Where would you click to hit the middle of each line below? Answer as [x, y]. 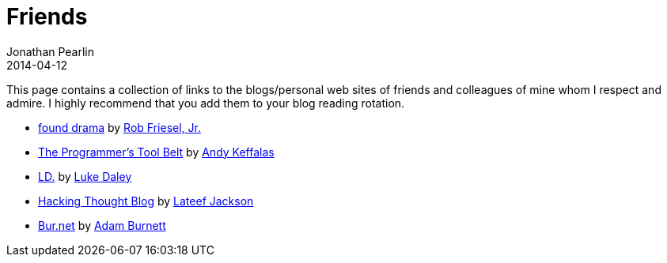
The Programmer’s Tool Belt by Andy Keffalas [156, 152]
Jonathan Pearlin [51, 51]
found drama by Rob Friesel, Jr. [119, 127]
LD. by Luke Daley [85, 176]
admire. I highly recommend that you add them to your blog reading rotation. [206, 103]
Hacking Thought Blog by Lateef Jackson [146, 201]
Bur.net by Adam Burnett [102, 225]
